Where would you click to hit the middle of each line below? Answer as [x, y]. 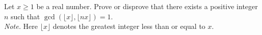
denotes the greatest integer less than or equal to [129, 26]
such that [25, 16]
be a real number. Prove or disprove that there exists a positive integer [147, 6]
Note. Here [21, 26]
